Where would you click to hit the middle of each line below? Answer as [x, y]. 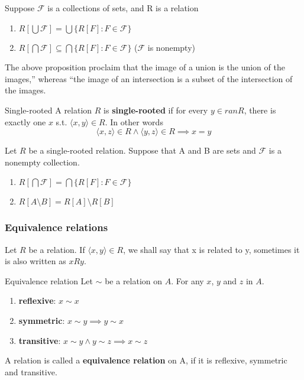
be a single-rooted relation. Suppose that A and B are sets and [142, 150]
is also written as [35, 261]
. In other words [134, 121]
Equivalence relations [56, 227]
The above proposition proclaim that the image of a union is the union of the [145, 67]
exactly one [25, 121]
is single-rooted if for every [156, 110]
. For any [187, 280]
